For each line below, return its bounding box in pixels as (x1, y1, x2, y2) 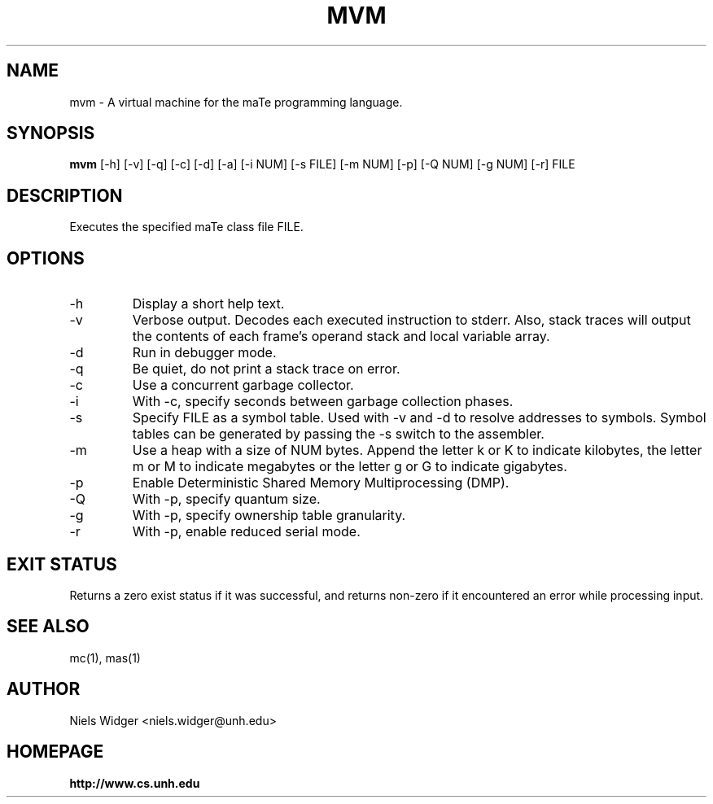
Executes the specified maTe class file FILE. (69, 220, 304, 234)
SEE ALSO (7, 616, 90, 637)
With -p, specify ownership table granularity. (132, 507, 406, 524)
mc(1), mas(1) (69, 650, 141, 665)
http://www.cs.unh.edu (69, 776, 200, 790)
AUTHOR (7, 679, 81, 700)
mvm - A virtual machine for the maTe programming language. (69, 94, 403, 109)
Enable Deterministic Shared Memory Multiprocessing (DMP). (132, 474, 510, 492)
